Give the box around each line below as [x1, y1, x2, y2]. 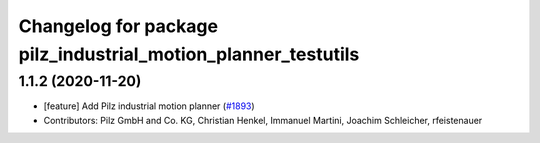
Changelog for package [18, 15, 219, 37]
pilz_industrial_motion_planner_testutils [18, 43, 360, 65]
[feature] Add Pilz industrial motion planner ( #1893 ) [43, 100, 255, 112]
